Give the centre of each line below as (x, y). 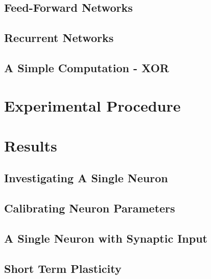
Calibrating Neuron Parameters (90, 208)
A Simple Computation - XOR (87, 67)
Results (31, 145)
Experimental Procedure (92, 105)
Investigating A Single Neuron (86, 178)
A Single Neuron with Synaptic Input (106, 238)
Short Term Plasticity (63, 268)
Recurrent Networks (59, 38)
